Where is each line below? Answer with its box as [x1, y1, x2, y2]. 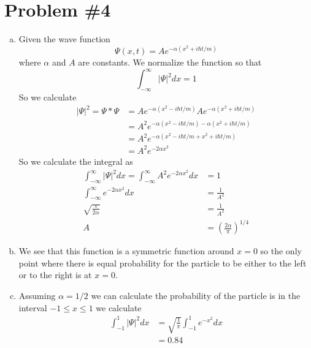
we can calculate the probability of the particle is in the [91, 289, 301, 302]
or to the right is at [18, 268, 92, 281]
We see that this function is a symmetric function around [18, 244, 234, 257]
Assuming [18, 289, 56, 302]
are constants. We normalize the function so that [78, 56, 262, 69]
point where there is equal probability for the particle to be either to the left [18, 256, 307, 269]
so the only [260, 244, 302, 257]
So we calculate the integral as [18, 154, 133, 167]
